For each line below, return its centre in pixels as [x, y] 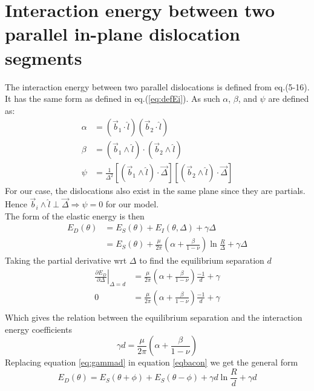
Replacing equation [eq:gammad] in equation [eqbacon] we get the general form [152, 362]
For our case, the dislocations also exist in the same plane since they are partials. [155, 191]
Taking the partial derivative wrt [66, 260]
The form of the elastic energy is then [75, 216]
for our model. [132, 204]
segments [44, 57]
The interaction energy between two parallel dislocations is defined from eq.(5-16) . [157, 86]
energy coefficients [38, 329]
